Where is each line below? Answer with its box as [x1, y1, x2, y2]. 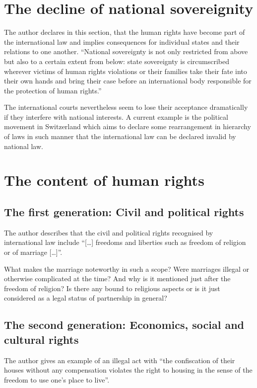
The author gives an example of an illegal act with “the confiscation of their [4, 355, 235, 365]
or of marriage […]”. [4, 247, 63, 257]
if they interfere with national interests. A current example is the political [4, 111, 228, 122]
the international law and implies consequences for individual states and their [4, 36, 240, 47]
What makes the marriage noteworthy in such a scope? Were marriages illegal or [4, 263, 250, 274]
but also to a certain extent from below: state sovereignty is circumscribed [4, 56, 229, 66]
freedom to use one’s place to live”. [4, 374, 110, 385]
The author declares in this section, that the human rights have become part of [4, 27, 245, 37]
